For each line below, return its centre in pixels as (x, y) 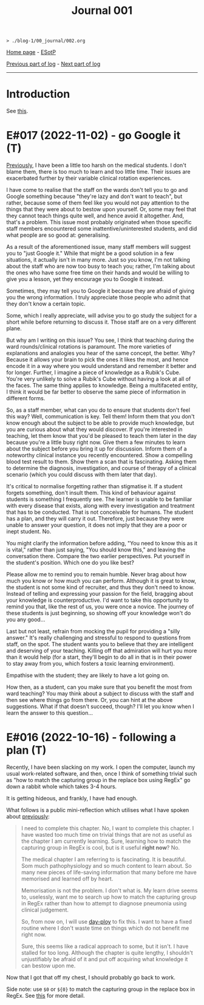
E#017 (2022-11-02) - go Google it (93, 136)
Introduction (38, 94)
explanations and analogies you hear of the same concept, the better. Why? (101, 353)
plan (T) (26, 750)
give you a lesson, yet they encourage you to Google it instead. (85, 279)
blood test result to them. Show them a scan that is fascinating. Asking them (101, 462)
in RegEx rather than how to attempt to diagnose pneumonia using (104, 903)
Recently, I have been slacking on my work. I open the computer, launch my (101, 767)
